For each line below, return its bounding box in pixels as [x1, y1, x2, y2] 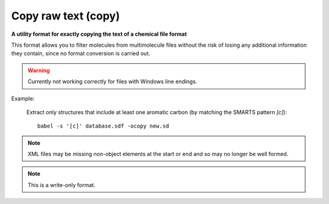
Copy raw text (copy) [11, 9, 120, 22]
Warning [27, 67, 50, 74]
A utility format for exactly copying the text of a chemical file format [11, 30, 187, 38]
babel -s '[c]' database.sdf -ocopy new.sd [37, 123, 169, 130]
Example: [11, 95, 35, 102]
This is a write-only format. [27, 181, 96, 188]
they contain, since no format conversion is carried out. [11, 50, 150, 57]
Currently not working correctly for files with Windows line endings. [27, 78, 197, 85]
